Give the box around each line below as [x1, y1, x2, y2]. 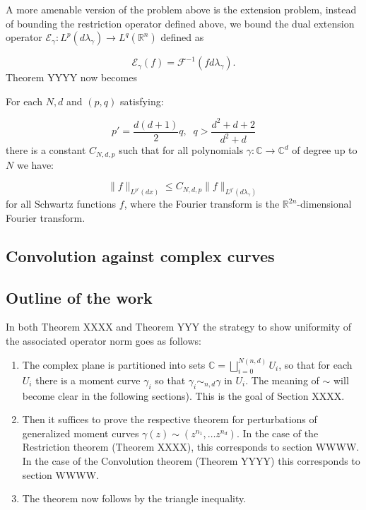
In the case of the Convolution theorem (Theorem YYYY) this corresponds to [22, 453, 360, 468]
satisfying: [119, 93, 164, 108]
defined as [160, 30, 204, 45]
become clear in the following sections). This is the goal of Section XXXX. [22, 388, 345, 403]
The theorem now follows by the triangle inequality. [22, 491, 247, 506]
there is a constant [6, 143, 86, 158]
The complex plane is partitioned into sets [22, 357, 206, 372]
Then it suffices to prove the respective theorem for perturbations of [22, 412, 317, 427]
